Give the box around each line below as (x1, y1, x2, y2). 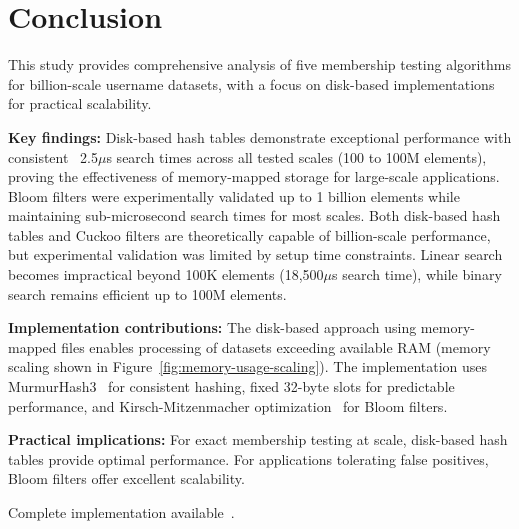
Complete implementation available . (8, 502, 235, 522)
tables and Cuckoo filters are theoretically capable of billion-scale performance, (8, 224, 491, 245)
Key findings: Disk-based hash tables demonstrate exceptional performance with (8, 126, 512, 147)
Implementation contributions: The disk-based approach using (8, 317, 417, 338)
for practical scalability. (8, 93, 152, 114)
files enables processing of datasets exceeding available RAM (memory (61, 336, 491, 357)
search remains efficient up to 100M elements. (8, 283, 287, 304)
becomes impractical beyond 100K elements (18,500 (8, 264, 324, 285)
